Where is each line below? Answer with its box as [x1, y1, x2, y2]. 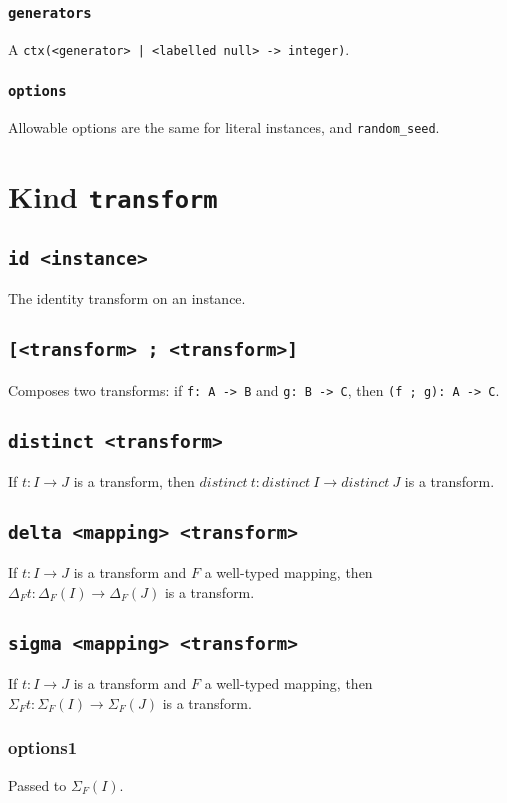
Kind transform [8, 176, 218, 217]
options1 [8, 735, 78, 760]
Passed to [8, 774, 67, 795]
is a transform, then [73, 470, 195, 491]
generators [8, 4, 92, 21]
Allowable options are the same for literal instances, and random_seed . [8, 117, 440, 138]
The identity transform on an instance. [8, 288, 246, 309]
